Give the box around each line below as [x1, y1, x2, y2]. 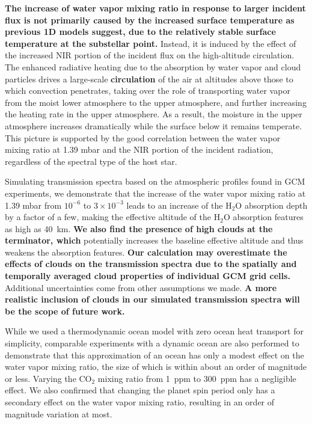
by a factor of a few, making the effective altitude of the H [5, 210, 221, 223]
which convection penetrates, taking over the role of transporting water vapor [5, 84, 290, 97]
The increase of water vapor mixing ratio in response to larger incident [5, 2, 306, 14]
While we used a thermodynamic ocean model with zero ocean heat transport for [5, 325, 304, 337]
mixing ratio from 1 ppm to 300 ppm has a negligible [97, 372, 296, 384]
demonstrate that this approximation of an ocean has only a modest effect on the [5, 348, 304, 361]
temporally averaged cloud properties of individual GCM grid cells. [5, 269, 290, 282]
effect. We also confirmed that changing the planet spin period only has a [5, 384, 275, 396]
